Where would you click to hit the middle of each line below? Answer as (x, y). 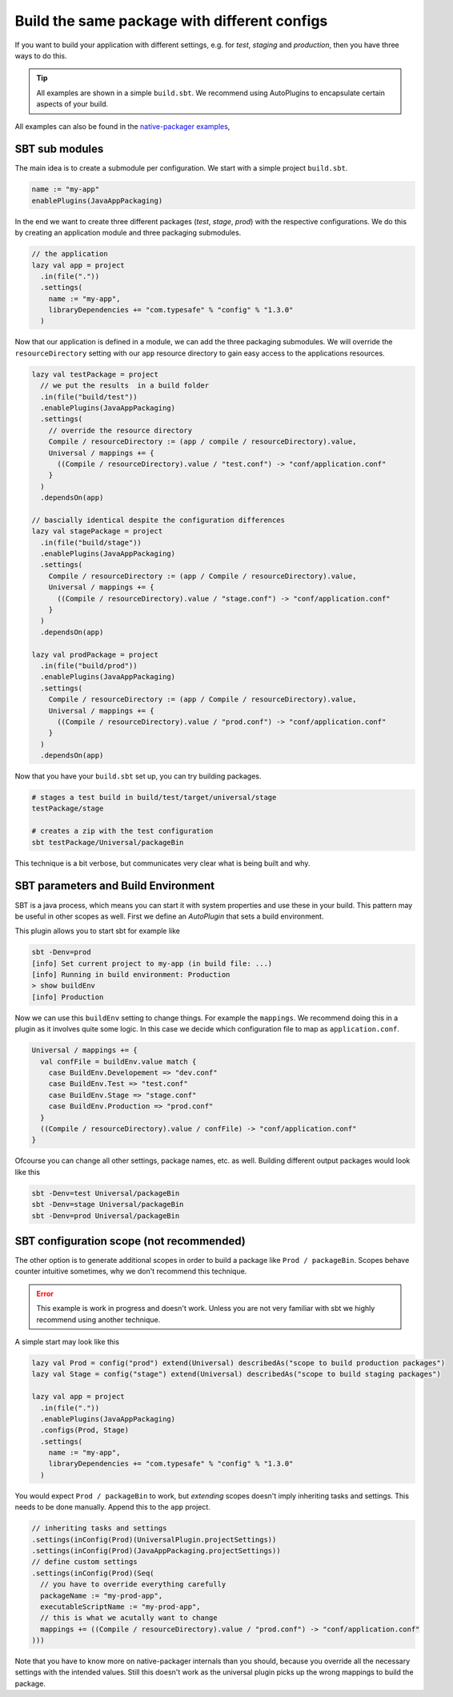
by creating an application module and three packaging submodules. (128, 233)
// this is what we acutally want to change (129, 1618)
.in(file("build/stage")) (91, 542)
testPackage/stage (68, 808)
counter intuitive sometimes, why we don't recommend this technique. (131, 1271)
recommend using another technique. (98, 1319)
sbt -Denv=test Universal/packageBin (106, 1193)
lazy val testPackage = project (95, 374)
